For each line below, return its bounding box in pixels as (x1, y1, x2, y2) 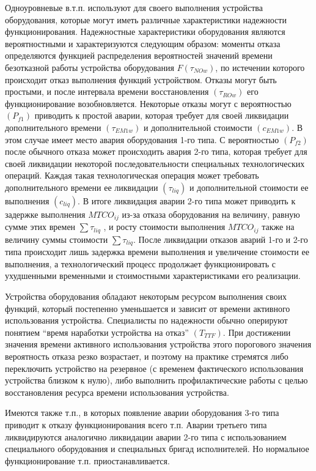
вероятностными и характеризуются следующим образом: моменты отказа (5, 37, 281, 50)
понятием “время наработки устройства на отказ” (5, 325, 189, 338)
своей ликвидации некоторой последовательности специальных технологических (5, 157, 305, 169)
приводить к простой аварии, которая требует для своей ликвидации (34, 109, 289, 122)
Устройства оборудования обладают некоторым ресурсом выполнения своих (5, 290, 287, 303)
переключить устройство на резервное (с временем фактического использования (5, 362, 304, 374)
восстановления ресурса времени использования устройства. (5, 385, 229, 398)
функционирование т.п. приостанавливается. (5, 454, 170, 467)
